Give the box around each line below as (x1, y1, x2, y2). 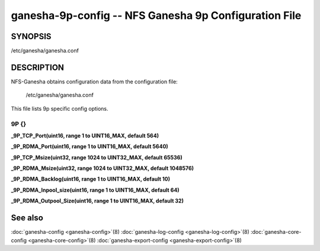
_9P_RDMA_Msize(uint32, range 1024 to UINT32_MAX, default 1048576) (11, 165, 194, 172)
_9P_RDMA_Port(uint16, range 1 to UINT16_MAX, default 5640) (11, 143, 168, 150)
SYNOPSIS (11, 31, 52, 41)
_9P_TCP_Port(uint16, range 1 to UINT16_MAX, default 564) (11, 132, 159, 139)
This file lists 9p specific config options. (11, 105, 109, 112)
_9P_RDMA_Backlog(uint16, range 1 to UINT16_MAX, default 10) (11, 175, 170, 183)
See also (11, 213, 44, 223)
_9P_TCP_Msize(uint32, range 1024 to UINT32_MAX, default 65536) (11, 154, 183, 161)
